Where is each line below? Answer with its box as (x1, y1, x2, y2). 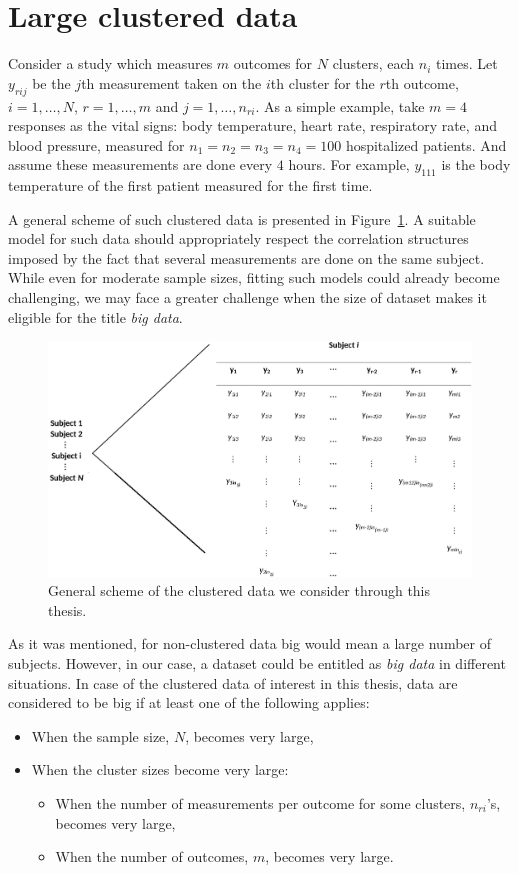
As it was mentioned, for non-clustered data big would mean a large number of (8, 633, 491, 654)
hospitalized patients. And (345, 134, 507, 155)
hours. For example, (288, 154, 410, 175)
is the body (441, 154, 511, 175)
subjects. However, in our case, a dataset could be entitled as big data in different (8, 653, 506, 674)
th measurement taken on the (81, 72, 262, 93)
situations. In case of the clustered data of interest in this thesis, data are (8, 672, 458, 693)
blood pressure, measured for (8, 134, 185, 155)
